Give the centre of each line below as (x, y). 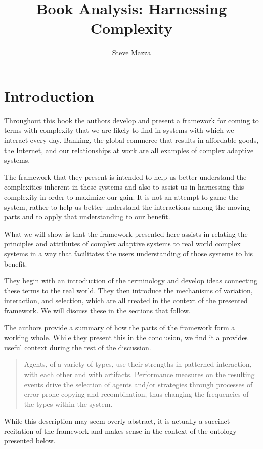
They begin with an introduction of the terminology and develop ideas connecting (131, 280)
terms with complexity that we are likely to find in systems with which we (119, 130)
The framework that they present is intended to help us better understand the (125, 177)
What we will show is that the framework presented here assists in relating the (126, 233)
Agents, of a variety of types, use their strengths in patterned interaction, (138, 364)
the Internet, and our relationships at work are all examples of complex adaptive (129, 150)
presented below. (30, 441)
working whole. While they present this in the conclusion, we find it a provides (126, 337)
